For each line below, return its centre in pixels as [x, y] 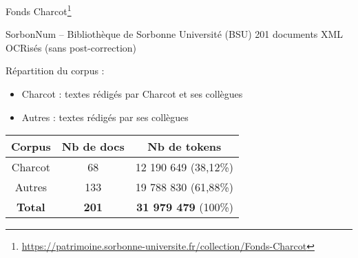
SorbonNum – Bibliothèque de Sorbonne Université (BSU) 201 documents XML [175, 34]
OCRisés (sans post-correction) [71, 47]
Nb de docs [93, 147]
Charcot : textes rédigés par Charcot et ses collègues [132, 94]
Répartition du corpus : [55, 71]
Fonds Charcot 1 [39, 10]
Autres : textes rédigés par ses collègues [105, 117]
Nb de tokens [185, 147]
